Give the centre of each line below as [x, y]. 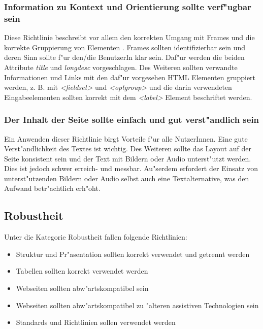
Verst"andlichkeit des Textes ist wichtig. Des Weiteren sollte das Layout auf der [128, 149]
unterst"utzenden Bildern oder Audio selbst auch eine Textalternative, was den [127, 178]
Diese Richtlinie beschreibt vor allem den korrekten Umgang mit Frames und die [129, 37]
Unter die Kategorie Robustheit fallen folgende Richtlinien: [96, 237]
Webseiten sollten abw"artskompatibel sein [82, 288]
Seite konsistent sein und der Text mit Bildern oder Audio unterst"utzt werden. [128, 158]
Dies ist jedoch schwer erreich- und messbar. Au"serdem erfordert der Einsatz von [131, 168]
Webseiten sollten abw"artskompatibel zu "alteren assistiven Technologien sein [137, 305]
